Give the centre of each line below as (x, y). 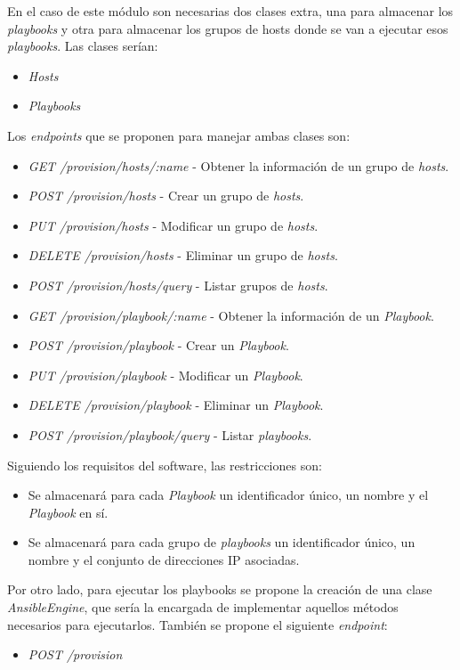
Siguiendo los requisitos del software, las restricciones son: (165, 465)
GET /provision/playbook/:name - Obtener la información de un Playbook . (231, 315)
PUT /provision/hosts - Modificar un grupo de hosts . (173, 225)
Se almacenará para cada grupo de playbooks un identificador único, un (222, 542)
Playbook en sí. (68, 512)
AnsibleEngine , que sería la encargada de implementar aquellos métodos (203, 607)
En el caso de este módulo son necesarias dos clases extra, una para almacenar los (230, 11)
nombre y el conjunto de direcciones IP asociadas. (164, 559)
